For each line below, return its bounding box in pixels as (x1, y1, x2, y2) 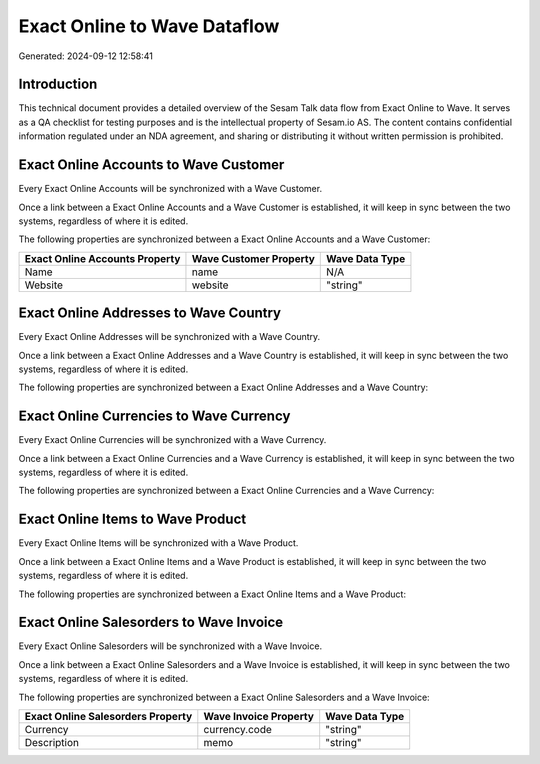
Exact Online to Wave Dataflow (18, 15, 280, 37)
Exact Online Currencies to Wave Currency (18, 408, 291, 425)
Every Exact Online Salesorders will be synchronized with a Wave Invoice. (18, 640, 323, 652)
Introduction (18, 76, 98, 93)
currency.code (203, 723, 272, 737)
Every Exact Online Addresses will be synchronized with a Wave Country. (18, 331, 321, 343)
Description (24, 736, 80, 750)
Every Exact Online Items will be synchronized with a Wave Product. (18, 537, 299, 549)
